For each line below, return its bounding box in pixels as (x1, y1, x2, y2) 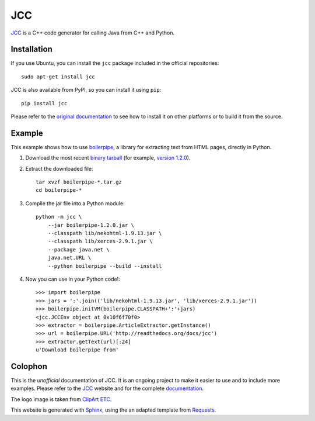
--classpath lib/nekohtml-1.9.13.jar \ (47, 230, 162, 237)
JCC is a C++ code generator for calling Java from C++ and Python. (10, 29, 175, 36)
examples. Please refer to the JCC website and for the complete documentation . (10, 385, 204, 392)
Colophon (10, 361, 48, 371)
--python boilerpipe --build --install (47, 263, 162, 269)
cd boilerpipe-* (36, 187, 82, 194)
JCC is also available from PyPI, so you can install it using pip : (10, 87, 162, 94)
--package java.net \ (47, 246, 110, 253)
